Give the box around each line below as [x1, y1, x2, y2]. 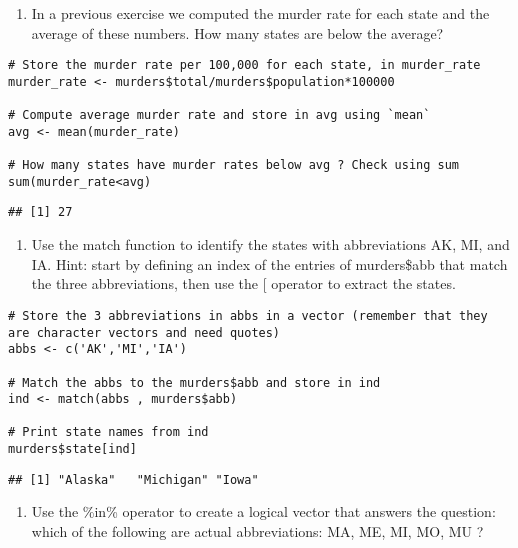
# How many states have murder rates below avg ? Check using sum [8, 158, 460, 173]
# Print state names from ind [8, 425, 209, 440]
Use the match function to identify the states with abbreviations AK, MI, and [31, 234, 510, 255]
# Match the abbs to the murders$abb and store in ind [8, 375, 381, 390]
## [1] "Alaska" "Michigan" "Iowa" [8, 472, 259, 487]
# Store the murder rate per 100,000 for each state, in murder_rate [8, 58, 481, 73]
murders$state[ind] [8, 442, 137, 457]
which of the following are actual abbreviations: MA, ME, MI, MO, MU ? [31, 521, 484, 542]
